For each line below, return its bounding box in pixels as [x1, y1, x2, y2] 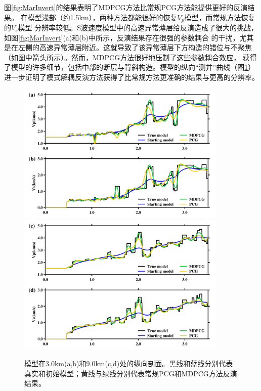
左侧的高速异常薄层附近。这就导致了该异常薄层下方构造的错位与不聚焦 [18, 42, 252, 53]
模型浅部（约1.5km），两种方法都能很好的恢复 [27, 12, 178, 22]
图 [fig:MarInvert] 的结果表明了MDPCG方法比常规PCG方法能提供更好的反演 [4, 2, 248, 12]
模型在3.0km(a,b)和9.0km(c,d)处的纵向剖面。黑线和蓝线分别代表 [24, 358, 233, 369]
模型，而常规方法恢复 [184, 12, 255, 22]
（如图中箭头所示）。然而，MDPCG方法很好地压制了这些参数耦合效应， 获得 [4, 52, 257, 62]
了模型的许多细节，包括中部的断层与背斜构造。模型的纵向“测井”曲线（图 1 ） [4, 62, 255, 72]
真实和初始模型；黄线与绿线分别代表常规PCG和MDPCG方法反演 [24, 368, 237, 378]
